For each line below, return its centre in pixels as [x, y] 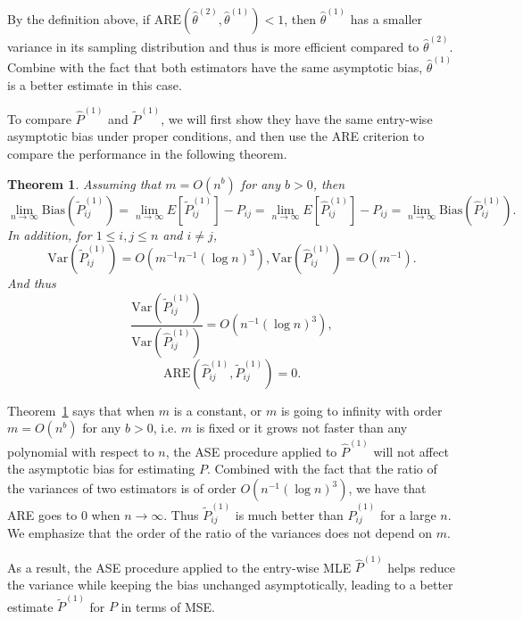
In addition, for [50, 234]
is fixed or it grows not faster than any [302, 428]
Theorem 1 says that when [81, 410]
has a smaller [386, 19]
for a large [408, 514]
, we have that [387, 488]
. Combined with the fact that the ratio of [322, 469]
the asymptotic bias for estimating [101, 469]
